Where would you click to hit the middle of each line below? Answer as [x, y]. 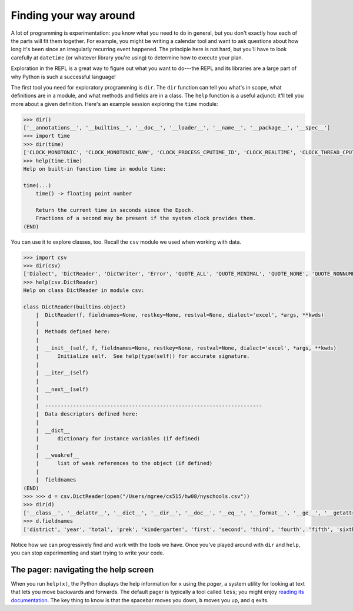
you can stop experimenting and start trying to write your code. [88, 553]
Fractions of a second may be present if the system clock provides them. [146, 218]
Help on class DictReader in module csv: [84, 290]
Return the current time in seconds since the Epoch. [115, 210]
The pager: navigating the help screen [82, 570]
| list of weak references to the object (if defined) [124, 463]
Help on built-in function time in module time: [95, 169]
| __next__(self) [62, 389]
